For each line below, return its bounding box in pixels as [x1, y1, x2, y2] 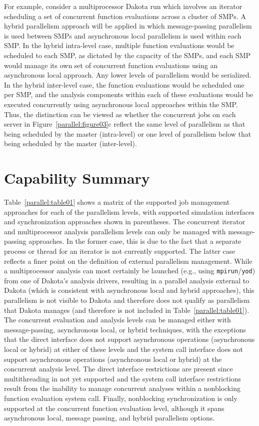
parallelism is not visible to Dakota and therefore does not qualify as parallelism [4, 295, 250, 305]
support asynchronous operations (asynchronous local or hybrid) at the [4, 353, 222, 364]
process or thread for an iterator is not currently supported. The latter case [4, 246, 235, 256]
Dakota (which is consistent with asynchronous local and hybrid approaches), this [4, 285, 254, 295]
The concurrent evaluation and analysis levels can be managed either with [4, 314, 231, 325]
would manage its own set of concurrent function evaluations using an [4, 60, 218, 70]
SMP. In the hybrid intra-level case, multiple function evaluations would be [4, 40, 234, 51]
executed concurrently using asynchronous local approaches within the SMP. [4, 99, 238, 109]
